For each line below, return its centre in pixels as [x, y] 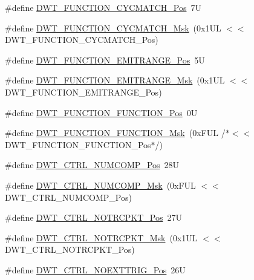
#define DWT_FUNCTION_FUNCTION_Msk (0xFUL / [115, 133]
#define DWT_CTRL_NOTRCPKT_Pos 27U [93, 217]
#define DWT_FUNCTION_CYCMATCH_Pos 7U [103, 7]
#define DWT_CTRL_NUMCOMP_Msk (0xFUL [100, 185]
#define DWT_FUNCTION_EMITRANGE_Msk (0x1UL [115, 80]
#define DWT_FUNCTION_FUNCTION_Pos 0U [101, 112]
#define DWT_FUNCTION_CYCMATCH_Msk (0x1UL [113, 28]
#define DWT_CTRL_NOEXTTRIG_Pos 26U [95, 269]
